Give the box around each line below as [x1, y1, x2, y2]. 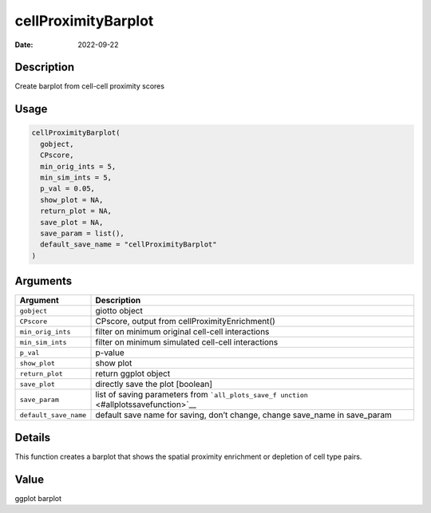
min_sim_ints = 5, [40, 173, 112, 183]
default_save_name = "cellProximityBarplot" [40, 240, 217, 249]
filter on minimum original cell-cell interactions [95, 326, 270, 337]
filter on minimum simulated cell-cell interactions [95, 337, 279, 348]
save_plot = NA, [40, 218, 104, 227]
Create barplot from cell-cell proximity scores [14, 81, 165, 91]
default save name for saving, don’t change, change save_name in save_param [95, 409, 393, 420]
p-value [95, 347, 125, 358]
